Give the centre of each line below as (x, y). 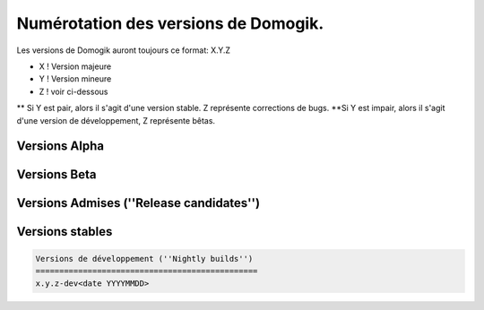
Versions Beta (56, 175)
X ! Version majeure (75, 66)
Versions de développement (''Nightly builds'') (144, 258)
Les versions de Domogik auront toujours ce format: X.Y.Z (124, 50)
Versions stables (65, 232)
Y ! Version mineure (75, 79)
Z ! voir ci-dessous (73, 91)
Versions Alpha (60, 146)
